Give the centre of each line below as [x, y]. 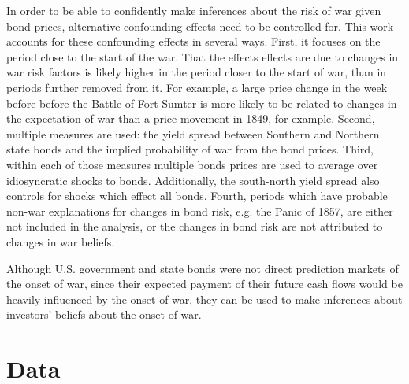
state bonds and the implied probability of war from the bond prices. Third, [190, 149]
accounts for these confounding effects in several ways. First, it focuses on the [193, 41]
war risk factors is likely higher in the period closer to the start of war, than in [197, 72]
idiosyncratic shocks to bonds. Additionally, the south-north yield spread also [193, 180]
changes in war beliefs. [61, 241]
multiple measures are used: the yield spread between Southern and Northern [193, 133]
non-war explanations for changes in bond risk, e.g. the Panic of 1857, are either [200, 210]
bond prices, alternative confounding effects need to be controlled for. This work [200, 26]
